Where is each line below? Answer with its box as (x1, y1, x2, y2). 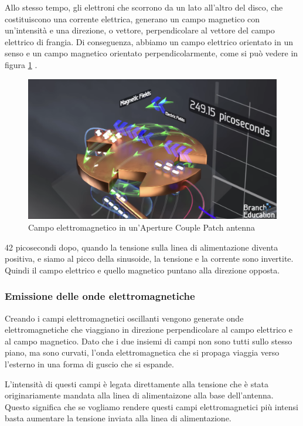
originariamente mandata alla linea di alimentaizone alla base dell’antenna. (5, 389, 274, 401)
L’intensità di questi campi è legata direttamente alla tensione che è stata (5, 377, 269, 390)
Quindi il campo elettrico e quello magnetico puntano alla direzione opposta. (5, 263, 280, 276)
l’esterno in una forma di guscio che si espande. (5, 358, 174, 370)
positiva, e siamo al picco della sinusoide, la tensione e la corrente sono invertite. (5, 252, 294, 265)
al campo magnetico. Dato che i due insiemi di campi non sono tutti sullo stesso (5, 334, 292, 347)
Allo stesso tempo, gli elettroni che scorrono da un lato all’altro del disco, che (5, 1, 283, 13)
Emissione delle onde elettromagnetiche (5, 289, 195, 303)
